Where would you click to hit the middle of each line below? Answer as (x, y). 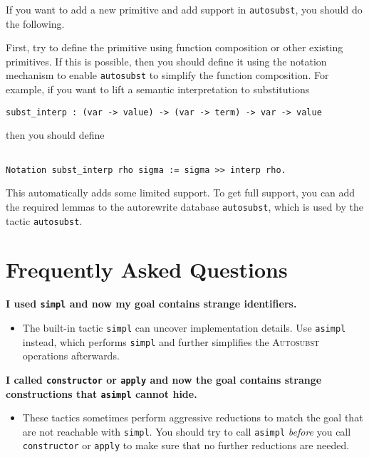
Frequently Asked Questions (147, 269)
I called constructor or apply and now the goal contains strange (164, 379)
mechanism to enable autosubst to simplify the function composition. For (167, 75)
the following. (35, 23)
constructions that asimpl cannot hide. (102, 393)
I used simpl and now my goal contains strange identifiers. (151, 304)
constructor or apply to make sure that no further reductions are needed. (186, 445)
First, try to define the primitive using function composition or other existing (175, 47)
